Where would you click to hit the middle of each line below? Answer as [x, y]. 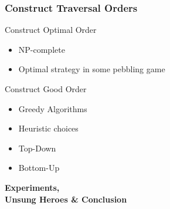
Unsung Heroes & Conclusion [66, 199]
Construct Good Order [46, 89]
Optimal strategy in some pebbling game [92, 69]
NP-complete [42, 49]
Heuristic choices [48, 128]
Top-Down [37, 148]
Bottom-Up [39, 168]
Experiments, [32, 187]
